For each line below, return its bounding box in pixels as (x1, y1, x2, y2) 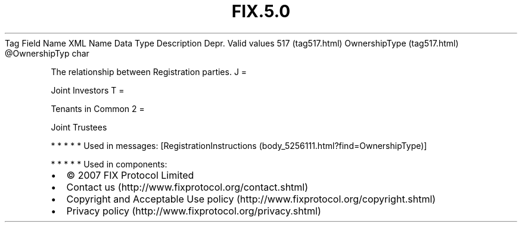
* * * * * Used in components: (51, 158, 167, 169)
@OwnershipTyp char (5, 48, 89, 58)
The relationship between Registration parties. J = (51, 66, 247, 77)
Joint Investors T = (51, 85, 125, 95)
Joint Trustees (51, 122, 107, 132)
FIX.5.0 (231, 1, 291, 21)
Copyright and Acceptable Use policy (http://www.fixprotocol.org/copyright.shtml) (66, 192, 436, 205)
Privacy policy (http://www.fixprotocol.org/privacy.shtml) (66, 204, 321, 217)
